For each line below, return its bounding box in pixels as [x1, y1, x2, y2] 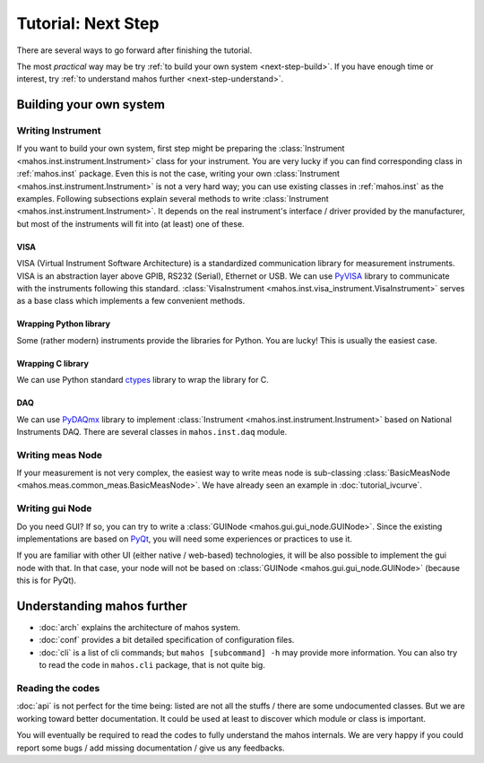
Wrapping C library [16, 358, 90, 368]
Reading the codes [16, 682, 100, 695]
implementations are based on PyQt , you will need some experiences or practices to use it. [16, 533, 353, 544]
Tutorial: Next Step [16, 13, 160, 33]
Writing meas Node [16, 448, 103, 461]
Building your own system [16, 97, 166, 112]
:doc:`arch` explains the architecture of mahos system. [39, 622, 241, 633]
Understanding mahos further [16, 599, 188, 613]
